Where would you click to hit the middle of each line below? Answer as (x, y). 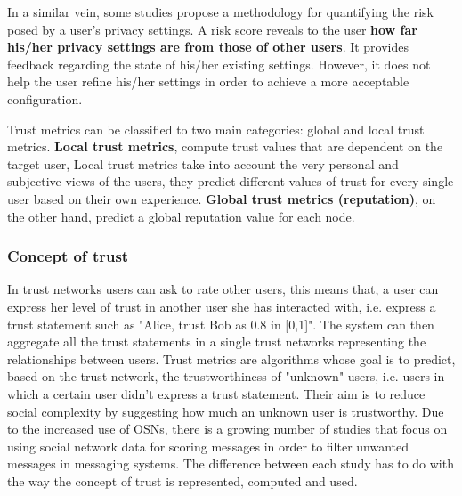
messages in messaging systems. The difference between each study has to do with (231, 463)
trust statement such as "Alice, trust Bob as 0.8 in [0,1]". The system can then (221, 324)
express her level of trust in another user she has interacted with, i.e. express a (222, 306)
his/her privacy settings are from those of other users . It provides (208, 47)
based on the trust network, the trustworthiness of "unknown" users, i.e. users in (226, 376)
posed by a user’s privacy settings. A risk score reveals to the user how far (212, 29)
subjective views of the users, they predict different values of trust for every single (231, 181)
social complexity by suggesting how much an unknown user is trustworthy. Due (226, 411)
